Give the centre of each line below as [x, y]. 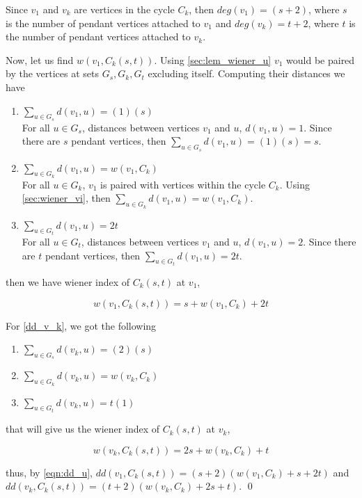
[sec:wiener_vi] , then [66, 198]
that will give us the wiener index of [83, 429]
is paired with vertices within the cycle [183, 184]
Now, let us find [40, 59]
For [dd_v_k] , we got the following [81, 325]
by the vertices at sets [53, 73]
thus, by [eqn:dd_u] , [49, 472]
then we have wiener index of [68, 282]
